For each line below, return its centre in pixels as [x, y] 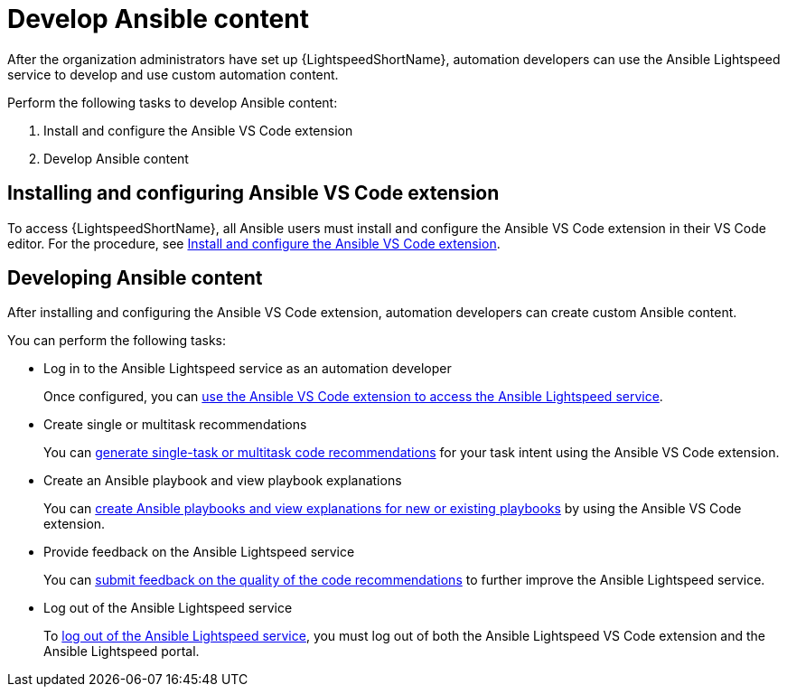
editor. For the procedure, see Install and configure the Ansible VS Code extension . [254, 243]
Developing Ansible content [135, 278]
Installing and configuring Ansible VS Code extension [253, 193]
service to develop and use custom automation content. [173, 74]
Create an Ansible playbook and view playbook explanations [223, 481]
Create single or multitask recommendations [175, 425]
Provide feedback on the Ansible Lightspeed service [199, 552]
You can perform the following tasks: [117, 341]
